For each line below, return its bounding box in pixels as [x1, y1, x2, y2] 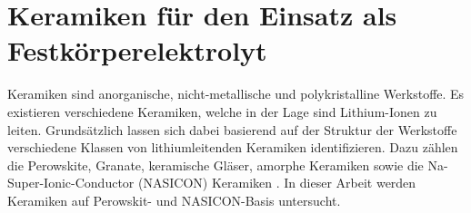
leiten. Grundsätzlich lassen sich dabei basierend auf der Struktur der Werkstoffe [7, 120, 457, 139]
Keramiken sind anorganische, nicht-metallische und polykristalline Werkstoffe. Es [7, 84, 465, 103]
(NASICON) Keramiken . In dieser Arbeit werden [137, 173, 416, 192]
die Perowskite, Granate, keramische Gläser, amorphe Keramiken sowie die [7, 155, 424, 174]
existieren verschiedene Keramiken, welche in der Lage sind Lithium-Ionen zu [7, 102, 437, 121]
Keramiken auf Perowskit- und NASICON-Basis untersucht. [7, 190, 341, 209]
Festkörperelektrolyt [7, 32, 267, 69]
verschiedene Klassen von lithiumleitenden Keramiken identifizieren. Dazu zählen [7, 138, 458, 157]
